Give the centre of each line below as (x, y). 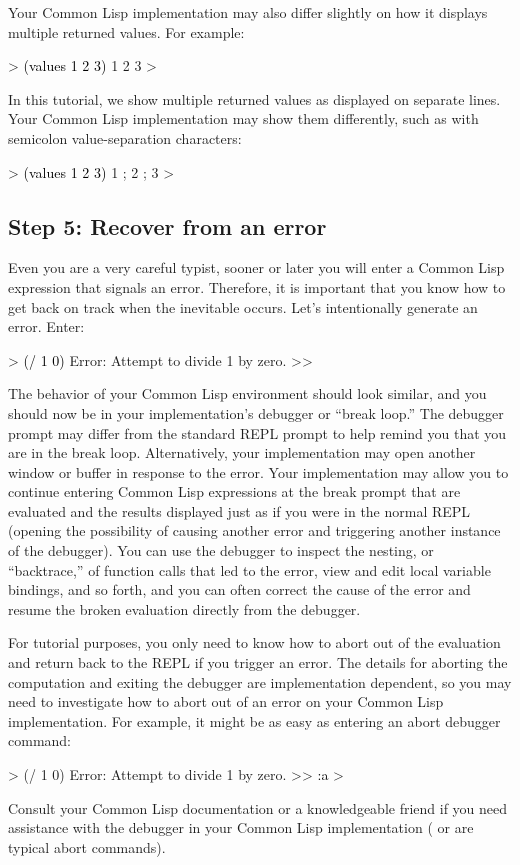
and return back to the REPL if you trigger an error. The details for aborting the (258, 662)
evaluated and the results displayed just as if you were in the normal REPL (239, 510)
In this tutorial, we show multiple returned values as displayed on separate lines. (254, 98)
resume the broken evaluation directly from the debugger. (184, 608)
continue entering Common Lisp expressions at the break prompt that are (234, 491)
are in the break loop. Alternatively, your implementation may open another (242, 452)
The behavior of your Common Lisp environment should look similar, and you (247, 393)
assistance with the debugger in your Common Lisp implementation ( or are (241, 827)
